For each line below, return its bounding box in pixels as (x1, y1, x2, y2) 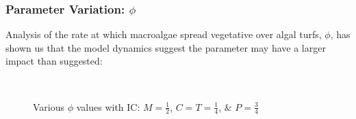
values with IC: (76, 99, 140, 114)
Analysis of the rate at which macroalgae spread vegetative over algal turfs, (5, 27, 322, 41)
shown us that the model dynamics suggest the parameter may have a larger (5, 40, 326, 54)
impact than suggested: (5, 54, 103, 68)
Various (33, 99, 65, 114)
